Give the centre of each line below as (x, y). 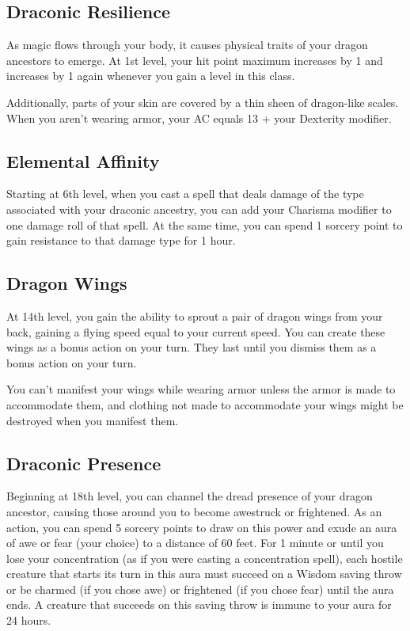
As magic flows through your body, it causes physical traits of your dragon (187, 45)
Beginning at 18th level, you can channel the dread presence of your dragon (190, 496)
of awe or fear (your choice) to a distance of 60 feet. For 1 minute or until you (195, 543)
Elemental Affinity (83, 160)
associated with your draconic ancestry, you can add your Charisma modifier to (199, 209)
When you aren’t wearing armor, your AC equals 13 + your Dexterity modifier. (199, 118)
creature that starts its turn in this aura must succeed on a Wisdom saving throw (204, 574)
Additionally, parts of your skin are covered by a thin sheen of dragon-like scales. (203, 102)
